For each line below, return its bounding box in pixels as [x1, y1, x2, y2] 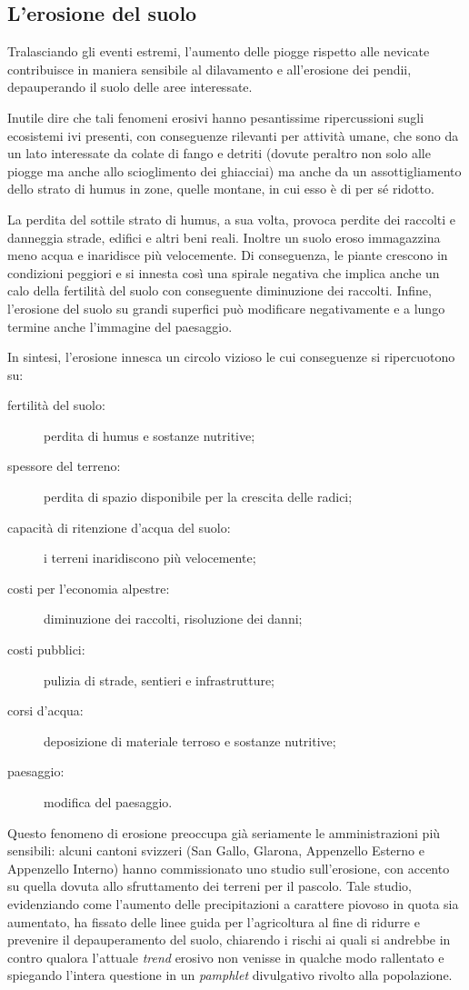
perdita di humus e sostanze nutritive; [44, 425, 255, 445]
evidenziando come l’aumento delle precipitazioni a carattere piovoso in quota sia [7, 894, 459, 913]
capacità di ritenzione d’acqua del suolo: [7, 517, 231, 536]
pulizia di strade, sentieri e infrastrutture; [44, 670, 275, 689]
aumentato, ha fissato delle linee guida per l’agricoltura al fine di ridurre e [7, 912, 420, 931]
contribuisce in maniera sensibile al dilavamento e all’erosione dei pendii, [7, 59, 412, 78]
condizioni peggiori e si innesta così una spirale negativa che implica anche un [7, 263, 440, 282]
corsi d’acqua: [7, 701, 84, 720]
